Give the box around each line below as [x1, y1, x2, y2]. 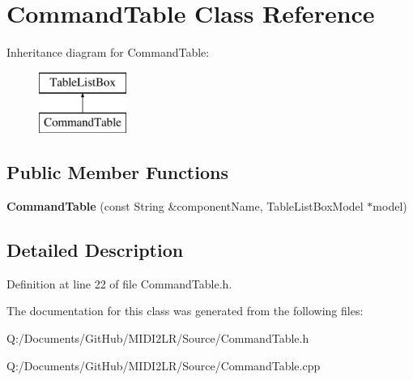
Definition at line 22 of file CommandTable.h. [6, 275, 232, 292]
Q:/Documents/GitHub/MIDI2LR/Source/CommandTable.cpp [6, 357, 321, 374]
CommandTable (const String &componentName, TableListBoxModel [6, 198, 364, 215]
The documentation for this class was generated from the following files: [6, 302, 364, 319]
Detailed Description [6, 237, 184, 263]
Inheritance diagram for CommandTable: [6, 44, 210, 61]
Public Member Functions [6, 160, 228, 185]
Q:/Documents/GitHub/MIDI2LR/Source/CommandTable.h [6, 330, 309, 347]
